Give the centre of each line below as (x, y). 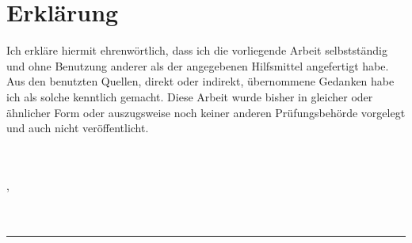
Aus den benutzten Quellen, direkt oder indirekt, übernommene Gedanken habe (200, 81)
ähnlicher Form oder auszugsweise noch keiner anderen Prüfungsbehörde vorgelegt (206, 112)
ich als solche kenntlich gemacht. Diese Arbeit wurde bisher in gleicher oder (190, 96)
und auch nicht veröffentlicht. (78, 128)
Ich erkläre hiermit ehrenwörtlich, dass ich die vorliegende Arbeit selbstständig (197, 50)
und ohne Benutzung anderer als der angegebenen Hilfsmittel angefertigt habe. (198, 65)
